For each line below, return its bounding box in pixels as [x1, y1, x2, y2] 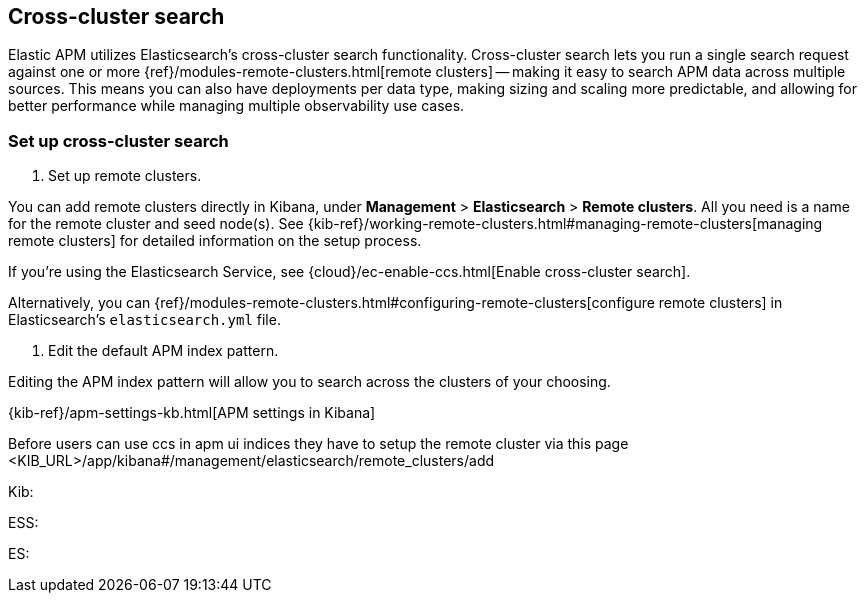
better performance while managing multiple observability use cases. [8, 97, 465, 115]
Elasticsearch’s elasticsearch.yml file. [8, 311, 281, 329]
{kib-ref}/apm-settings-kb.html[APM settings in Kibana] [8, 404, 376, 422]
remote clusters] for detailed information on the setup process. [8, 232, 422, 250]
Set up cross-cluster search [8, 130, 229, 151]
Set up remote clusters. [48, 167, 202, 185]
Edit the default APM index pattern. [48, 342, 279, 360]
